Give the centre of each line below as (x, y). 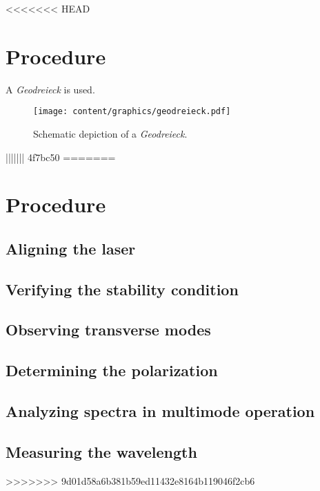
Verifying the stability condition (122, 289)
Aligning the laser (71, 248)
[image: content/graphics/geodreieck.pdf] (132, 112)
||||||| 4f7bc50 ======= (61, 157)
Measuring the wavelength (101, 451)
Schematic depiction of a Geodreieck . (110, 133)
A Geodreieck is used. (50, 89)
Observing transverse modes (108, 330)
